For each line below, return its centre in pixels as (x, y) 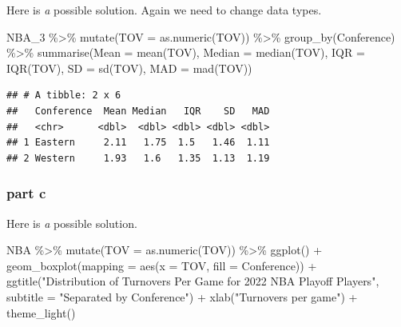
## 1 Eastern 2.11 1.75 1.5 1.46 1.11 (138, 143)
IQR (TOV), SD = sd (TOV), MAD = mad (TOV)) (129, 68)
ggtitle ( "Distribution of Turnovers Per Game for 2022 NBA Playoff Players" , (193, 281)
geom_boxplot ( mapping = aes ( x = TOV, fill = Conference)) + (162, 265)
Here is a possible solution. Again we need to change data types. (164, 10)
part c (26, 193)
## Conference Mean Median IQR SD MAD (138, 111)
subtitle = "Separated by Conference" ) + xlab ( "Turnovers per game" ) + (182, 296)
